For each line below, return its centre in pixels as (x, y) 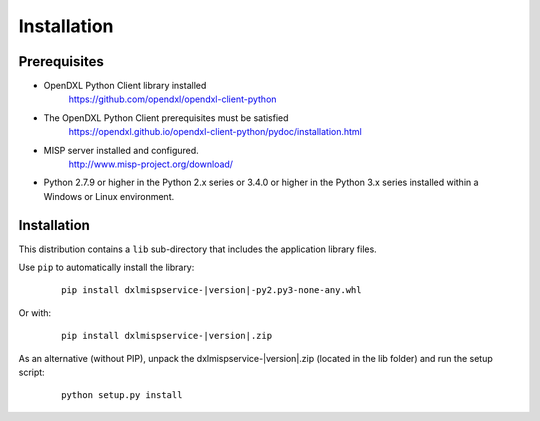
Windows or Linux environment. (109, 196)
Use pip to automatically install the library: (106, 267)
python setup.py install (122, 395)
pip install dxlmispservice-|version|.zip (167, 336)
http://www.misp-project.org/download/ (151, 164)
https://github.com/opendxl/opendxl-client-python (172, 99)
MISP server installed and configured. (121, 150)
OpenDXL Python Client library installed (125, 86)
